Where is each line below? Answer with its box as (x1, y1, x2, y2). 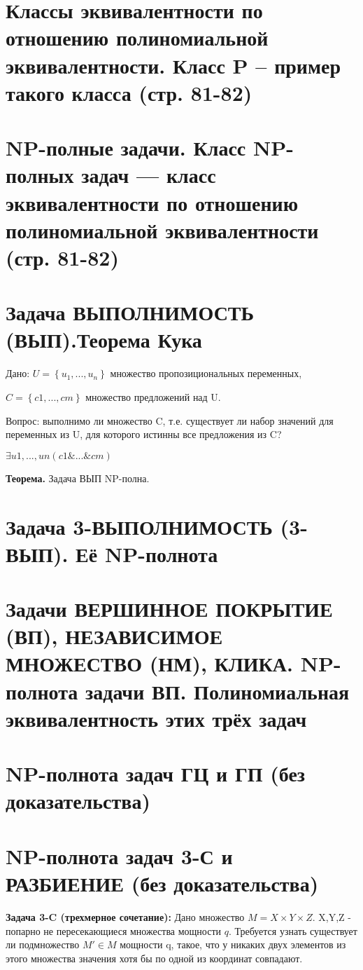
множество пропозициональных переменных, (110, 366, 302, 381)
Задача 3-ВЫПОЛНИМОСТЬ (6, 512, 273, 540)
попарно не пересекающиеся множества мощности (6, 923, 221, 938)
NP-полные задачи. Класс (6, 133, 246, 162)
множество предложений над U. (85, 389, 221, 404)
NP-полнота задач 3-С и (6, 841, 233, 870)
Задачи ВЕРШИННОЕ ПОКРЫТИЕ (6, 594, 333, 623)
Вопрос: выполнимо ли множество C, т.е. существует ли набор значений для (6, 413, 334, 428)
